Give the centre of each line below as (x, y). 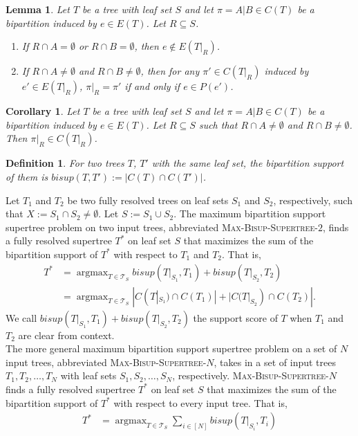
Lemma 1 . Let (38, 9)
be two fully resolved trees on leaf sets (148, 200)
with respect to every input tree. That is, (200, 402)
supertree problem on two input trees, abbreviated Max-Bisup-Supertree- (162, 227)
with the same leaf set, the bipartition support (248, 163)
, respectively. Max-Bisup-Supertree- (251, 375)
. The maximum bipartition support (250, 214)
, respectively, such (313, 200)
